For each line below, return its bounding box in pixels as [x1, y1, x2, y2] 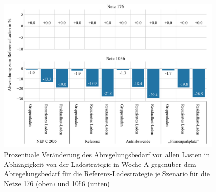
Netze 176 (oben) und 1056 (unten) [4, 178, 110, 188]
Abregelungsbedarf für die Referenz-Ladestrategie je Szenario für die [4, 168, 210, 179]
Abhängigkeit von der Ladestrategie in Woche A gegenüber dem [4, 159, 196, 169]
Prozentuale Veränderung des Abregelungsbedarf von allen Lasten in [4, 149, 210, 159]
